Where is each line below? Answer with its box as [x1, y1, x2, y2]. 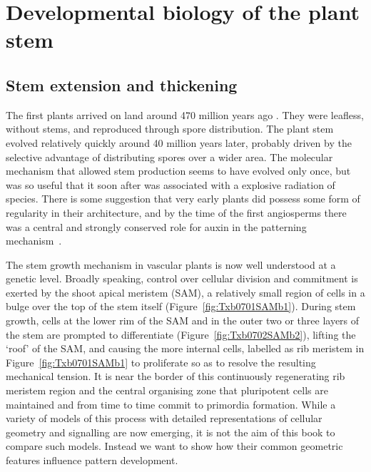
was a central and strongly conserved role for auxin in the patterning [6, 219, 307, 234]
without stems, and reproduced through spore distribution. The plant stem [6, 121, 334, 136]
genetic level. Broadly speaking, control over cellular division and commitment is [6, 271, 358, 286]
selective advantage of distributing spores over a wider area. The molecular [6, 149, 333, 164]
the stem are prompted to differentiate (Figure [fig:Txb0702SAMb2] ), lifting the [6, 327, 356, 342]
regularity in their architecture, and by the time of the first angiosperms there [6, 205, 347, 220]
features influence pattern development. [6, 453, 178, 468]
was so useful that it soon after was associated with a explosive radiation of [6, 177, 335, 192]
